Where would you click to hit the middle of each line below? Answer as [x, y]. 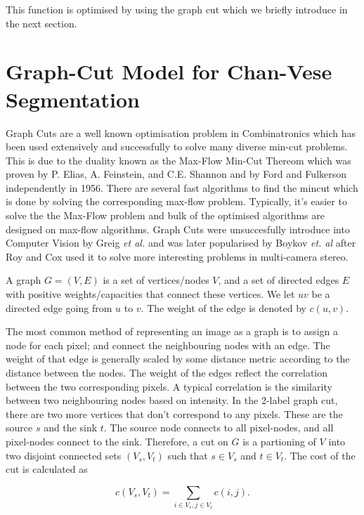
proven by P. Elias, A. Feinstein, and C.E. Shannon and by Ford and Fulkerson [176, 174]
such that [188, 455]
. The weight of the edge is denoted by [223, 307]
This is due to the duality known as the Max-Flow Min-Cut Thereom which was [178, 160]
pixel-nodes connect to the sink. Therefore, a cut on [117, 441]
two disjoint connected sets [64, 455]
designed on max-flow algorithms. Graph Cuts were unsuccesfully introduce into [178, 229]
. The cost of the [320, 455]
